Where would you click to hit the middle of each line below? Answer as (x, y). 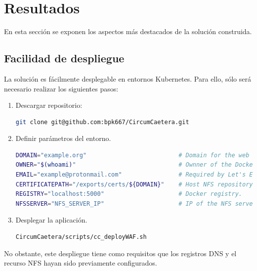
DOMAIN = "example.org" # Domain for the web (132, 155)
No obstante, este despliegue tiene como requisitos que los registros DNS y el (120, 253)
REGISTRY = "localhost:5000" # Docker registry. (129, 194)
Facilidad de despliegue (64, 58)
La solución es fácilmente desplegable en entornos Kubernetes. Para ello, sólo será (128, 78)
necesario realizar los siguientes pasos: (61, 88)
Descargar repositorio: (49, 105)
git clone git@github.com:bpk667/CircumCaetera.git (102, 122)
